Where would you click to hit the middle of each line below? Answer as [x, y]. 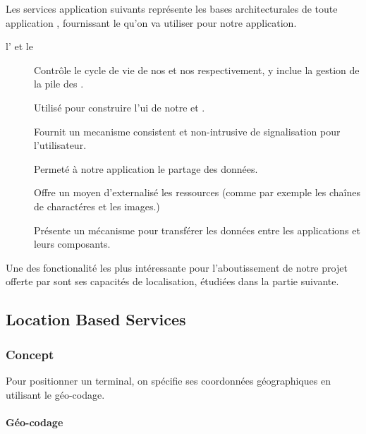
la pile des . [59, 84]
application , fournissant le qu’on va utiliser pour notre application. [151, 22]
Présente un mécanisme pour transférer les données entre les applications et [197, 230]
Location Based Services [96, 319]
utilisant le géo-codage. [55, 394]
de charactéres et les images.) [97, 206]
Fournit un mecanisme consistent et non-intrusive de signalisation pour [187, 131]
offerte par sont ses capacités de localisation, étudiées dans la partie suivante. [172, 281]
